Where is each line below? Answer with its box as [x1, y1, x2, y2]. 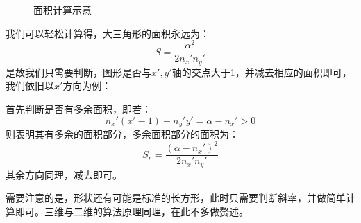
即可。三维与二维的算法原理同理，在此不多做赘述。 [15, 204, 249, 218]
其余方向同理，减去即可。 [6, 167, 122, 181]
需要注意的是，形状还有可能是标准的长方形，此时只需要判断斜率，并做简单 [6, 190, 346, 205]
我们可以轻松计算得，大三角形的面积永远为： [6, 26, 210, 40]
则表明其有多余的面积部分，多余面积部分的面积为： [6, 127, 239, 141]
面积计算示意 [33, 3, 92, 17]
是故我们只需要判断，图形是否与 [6, 64, 151, 79]
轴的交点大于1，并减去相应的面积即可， [171, 64, 352, 79]
